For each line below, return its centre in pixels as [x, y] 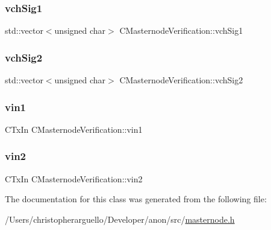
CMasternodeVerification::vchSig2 [181, 80]
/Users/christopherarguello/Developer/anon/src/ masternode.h [120, 219]
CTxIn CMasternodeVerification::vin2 [74, 178]
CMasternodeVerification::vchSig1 [181, 30]
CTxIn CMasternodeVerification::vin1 [74, 129]
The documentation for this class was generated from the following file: [136, 199]
